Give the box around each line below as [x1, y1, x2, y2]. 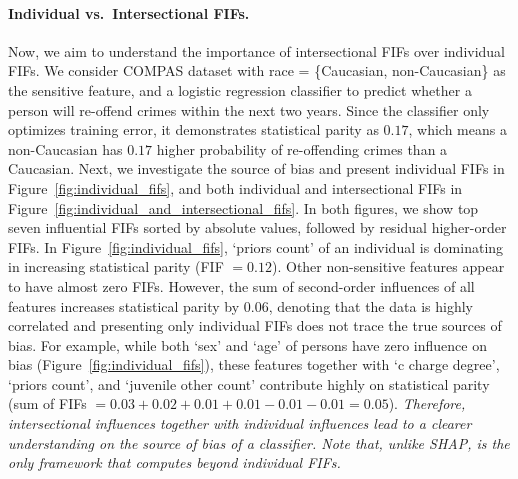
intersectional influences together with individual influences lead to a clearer [8, 413, 472, 434]
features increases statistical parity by [8, 295, 240, 316]
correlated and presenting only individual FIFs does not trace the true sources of [8, 315, 502, 336]
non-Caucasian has [8, 138, 123, 159]
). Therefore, [388, 393, 466, 414]
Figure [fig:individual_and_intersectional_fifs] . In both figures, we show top [8, 197, 479, 218]
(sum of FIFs [8, 393, 87, 414]
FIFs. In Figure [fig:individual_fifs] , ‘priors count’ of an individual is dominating [8, 236, 504, 257]
